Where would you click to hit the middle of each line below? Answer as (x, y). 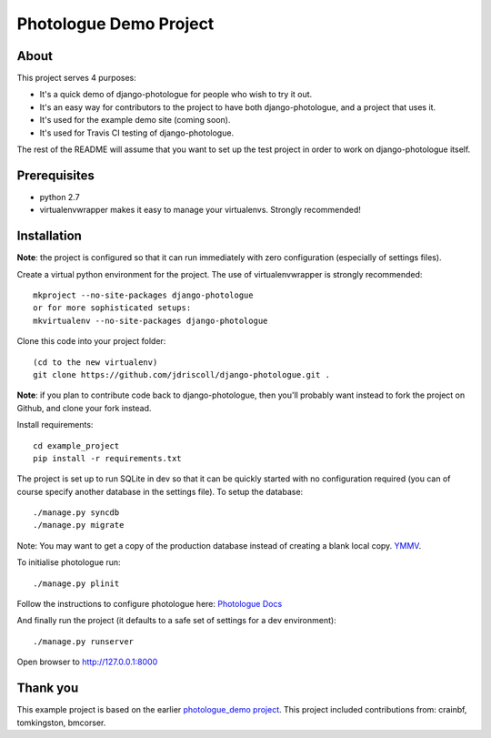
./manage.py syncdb (76, 513)
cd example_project (76, 445)
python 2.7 (60, 197)
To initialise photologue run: (69, 562)
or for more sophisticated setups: (112, 308)
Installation (49, 236)
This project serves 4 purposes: (76, 78)
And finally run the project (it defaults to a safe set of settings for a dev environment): (176, 621)
